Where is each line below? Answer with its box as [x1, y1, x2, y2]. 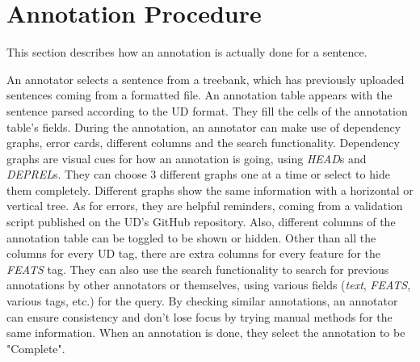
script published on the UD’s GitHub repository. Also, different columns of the [6, 213, 396, 230]
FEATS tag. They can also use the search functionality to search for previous [6, 260, 389, 277]
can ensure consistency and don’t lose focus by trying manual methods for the [6, 308, 393, 325]
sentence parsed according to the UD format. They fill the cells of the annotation [6, 102, 408, 119]
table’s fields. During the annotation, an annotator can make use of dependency [6, 118, 401, 135]
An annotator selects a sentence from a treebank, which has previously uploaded [6, 70, 405, 87]
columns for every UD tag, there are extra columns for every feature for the [6, 245, 381, 262]
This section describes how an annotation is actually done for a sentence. [6, 44, 367, 61]
